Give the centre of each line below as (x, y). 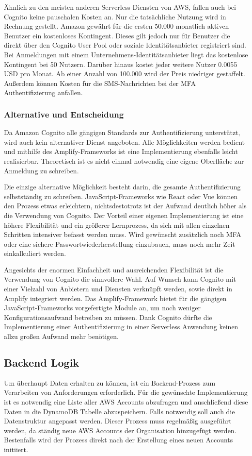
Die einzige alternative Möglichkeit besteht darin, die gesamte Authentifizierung (122, 187)
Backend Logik (42, 363)
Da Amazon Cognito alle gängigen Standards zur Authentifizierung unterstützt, (122, 132)
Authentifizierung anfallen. (43, 93)
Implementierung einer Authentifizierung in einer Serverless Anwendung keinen (121, 327)
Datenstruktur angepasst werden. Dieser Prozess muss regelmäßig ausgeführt (118, 421)
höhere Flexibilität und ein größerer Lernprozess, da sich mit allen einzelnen (117, 225)
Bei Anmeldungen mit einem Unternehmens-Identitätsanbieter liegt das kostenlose (126, 54)
